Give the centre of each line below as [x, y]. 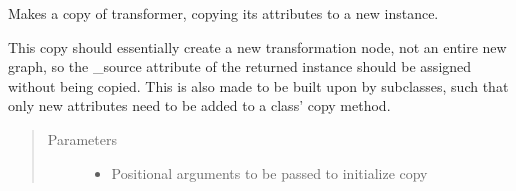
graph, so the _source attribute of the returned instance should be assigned [240, 66]
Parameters [82, 138]
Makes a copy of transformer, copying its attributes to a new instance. [223, 13]
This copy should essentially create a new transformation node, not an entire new [257, 46]
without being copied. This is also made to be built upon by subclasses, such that [258, 85]
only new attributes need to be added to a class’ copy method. [199, 105]
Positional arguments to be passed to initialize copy [269, 172]
